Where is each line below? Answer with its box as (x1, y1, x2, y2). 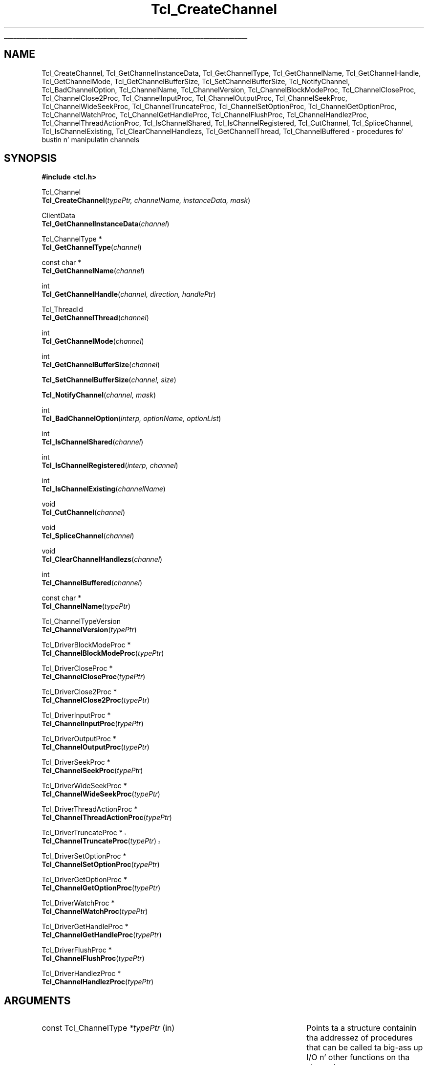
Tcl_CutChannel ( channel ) (42, 508, 126, 517)
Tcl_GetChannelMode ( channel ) (42, 337, 144, 346)
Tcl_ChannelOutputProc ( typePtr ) (42, 743, 150, 752)
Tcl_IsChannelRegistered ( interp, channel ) (42, 461, 178, 470)
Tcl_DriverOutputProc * (42, 734, 116, 743)
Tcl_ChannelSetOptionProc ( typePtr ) (42, 860, 160, 869)
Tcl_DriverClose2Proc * (42, 688, 117, 696)
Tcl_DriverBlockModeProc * (42, 641, 131, 649)
